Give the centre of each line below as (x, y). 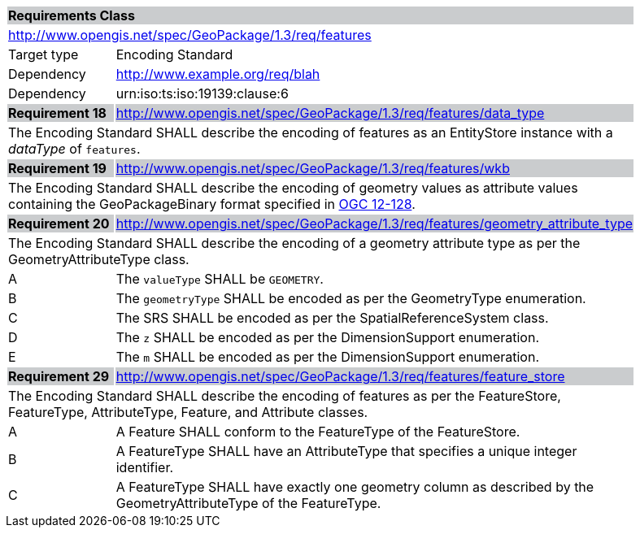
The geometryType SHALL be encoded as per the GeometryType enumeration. (351, 298)
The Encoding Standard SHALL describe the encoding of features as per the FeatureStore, (285, 396)
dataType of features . (74, 149)
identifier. (145, 467)
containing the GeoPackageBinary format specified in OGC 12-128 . (212, 204)
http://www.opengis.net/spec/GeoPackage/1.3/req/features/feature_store (340, 376)
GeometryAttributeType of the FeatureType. (248, 503)
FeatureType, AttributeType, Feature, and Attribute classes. (188, 412)
